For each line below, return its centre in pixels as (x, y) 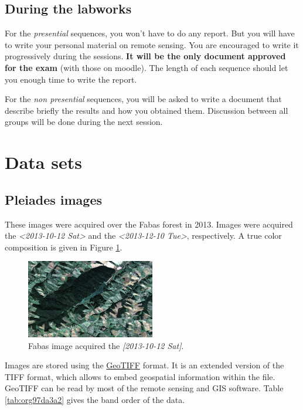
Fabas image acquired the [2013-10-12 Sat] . (106, 345)
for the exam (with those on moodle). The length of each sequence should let (147, 67)
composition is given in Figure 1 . (64, 247)
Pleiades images (54, 199)
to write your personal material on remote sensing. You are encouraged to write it (152, 44)
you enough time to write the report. (71, 79)
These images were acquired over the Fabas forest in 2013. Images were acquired (149, 224)
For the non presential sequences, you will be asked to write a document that (143, 99)
